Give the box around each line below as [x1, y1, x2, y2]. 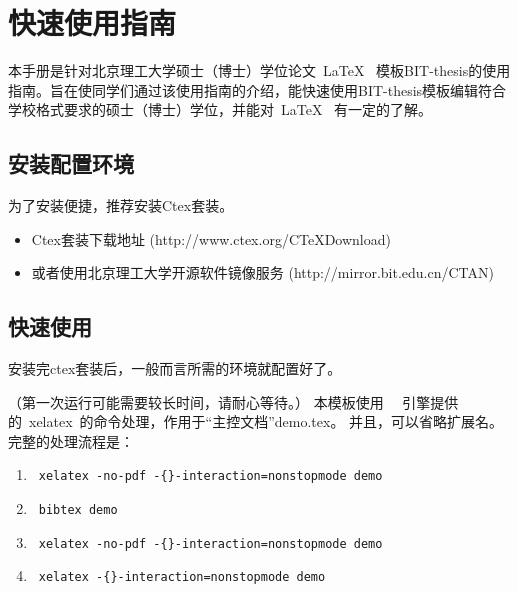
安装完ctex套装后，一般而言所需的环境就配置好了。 [8, 358, 342, 379]
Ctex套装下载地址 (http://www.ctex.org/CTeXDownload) [31, 228, 391, 249]
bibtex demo [38, 503, 118, 518]
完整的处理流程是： [8, 430, 134, 451]
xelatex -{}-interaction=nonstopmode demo [38, 570, 326, 585]
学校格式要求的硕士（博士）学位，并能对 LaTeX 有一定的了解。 [8, 99, 433, 120]
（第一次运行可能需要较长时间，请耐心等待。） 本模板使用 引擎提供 [8, 391, 459, 412]
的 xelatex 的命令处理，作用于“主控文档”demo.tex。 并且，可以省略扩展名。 [8, 411, 504, 432]
